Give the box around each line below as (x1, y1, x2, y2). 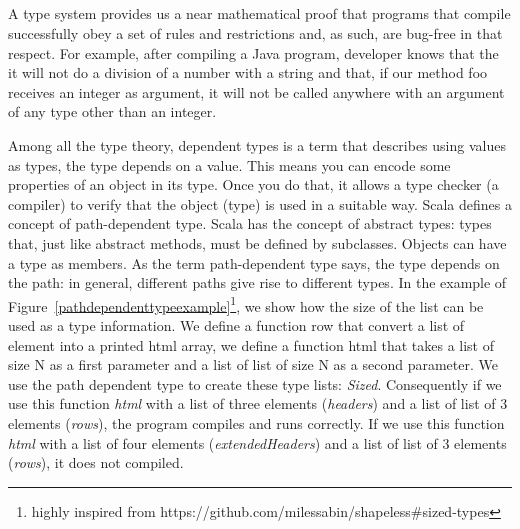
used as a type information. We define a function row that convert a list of (8, 314, 465, 335)
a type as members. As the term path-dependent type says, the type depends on (8, 252, 500, 273)
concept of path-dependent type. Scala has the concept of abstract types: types (8, 213, 492, 234)
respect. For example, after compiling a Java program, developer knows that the (8, 42, 499, 63)
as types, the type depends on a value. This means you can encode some (8, 154, 451, 175)
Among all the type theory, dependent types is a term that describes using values (8, 134, 506, 155)
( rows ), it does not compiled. (8, 452, 184, 473)
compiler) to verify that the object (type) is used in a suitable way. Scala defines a (8, 193, 512, 214)
